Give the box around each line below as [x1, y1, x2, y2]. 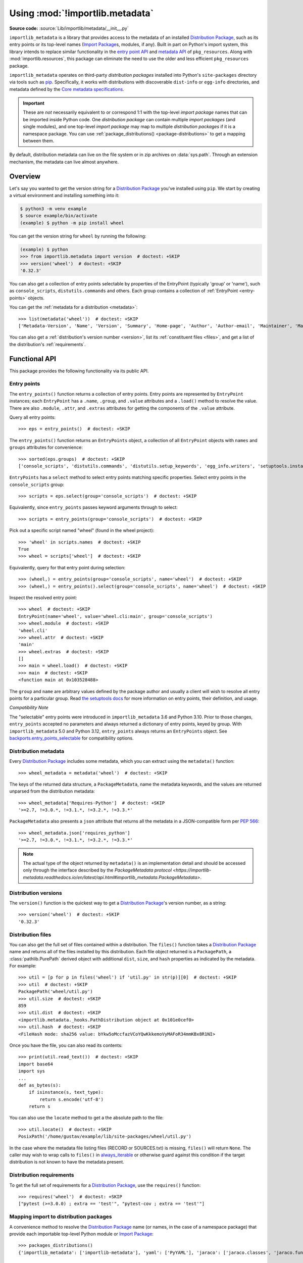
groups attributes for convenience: [9, 445, 83, 451]
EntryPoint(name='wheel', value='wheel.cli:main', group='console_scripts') [18, 613, 213, 619]
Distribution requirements [9, 1172, 74, 1179]
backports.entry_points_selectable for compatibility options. [9, 735, 134, 741]
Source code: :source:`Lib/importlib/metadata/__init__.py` [9, 25, 129, 31]
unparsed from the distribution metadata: [9, 788, 95, 794]
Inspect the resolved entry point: [9, 594, 77, 601]
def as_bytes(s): [18, 1082, 61, 1088]
